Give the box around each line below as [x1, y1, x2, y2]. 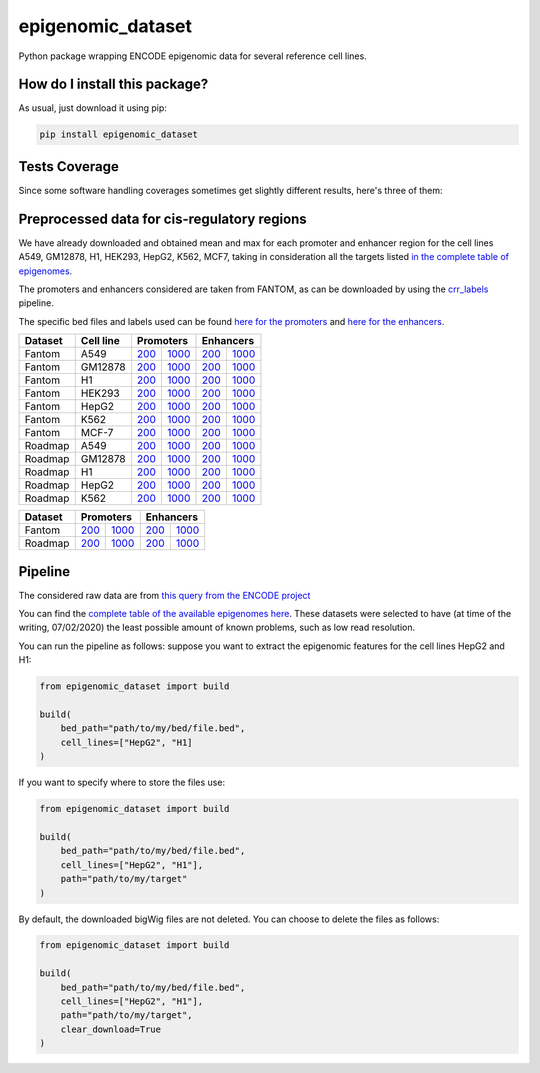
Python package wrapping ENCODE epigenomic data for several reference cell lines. [18, 50, 367, 62]
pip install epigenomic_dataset [39, 129, 199, 140]
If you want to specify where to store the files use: [18, 776, 225, 789]
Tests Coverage [18, 158, 119, 175]
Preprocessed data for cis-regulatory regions [18, 210, 307, 227]
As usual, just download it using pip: [18, 102, 167, 114]
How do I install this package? [18, 76, 209, 93]
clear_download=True [60, 1023, 162, 1035]
